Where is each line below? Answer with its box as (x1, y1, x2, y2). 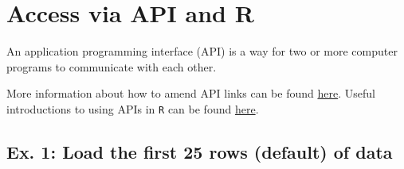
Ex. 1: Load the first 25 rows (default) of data (6, 139, 393, 163)
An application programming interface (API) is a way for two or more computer (6, 43, 398, 60)
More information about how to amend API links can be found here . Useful (6, 85, 375, 102)
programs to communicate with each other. (6, 58, 217, 75)
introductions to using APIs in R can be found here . (6, 100, 259, 117)
